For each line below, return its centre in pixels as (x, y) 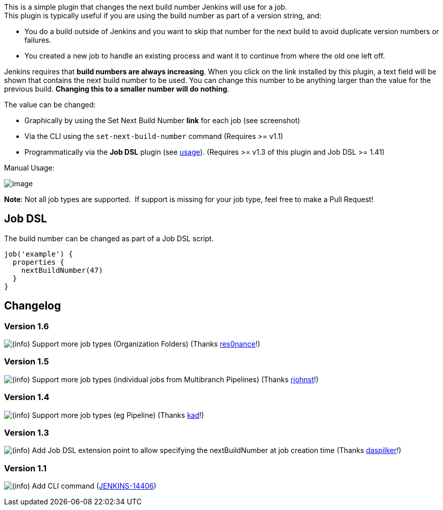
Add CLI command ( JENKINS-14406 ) (94, 486)
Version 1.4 (27, 397)
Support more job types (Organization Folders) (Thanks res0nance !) (146, 344)
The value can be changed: (50, 105)
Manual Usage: (29, 168)
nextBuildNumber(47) (62, 270)
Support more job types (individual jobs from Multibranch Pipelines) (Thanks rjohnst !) (175, 379)
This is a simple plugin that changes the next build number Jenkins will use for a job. (146, 7)
